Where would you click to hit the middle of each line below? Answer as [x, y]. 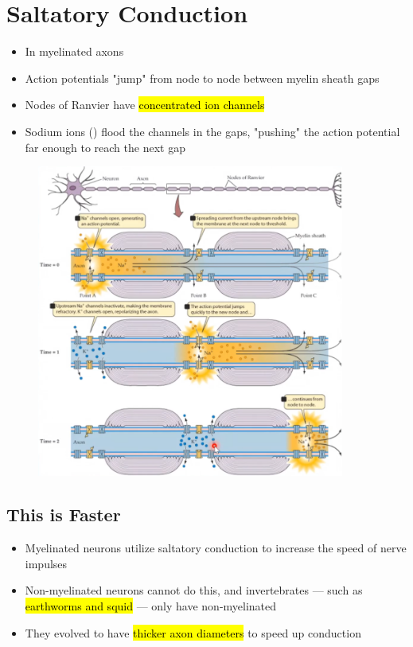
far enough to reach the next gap [105, 147]
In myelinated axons [74, 51]
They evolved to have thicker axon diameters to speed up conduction [193, 632]
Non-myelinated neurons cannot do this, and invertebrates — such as [194, 590]
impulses [46, 563]
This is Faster [64, 514]
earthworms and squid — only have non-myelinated [151, 605]
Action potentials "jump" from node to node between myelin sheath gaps [202, 78]
